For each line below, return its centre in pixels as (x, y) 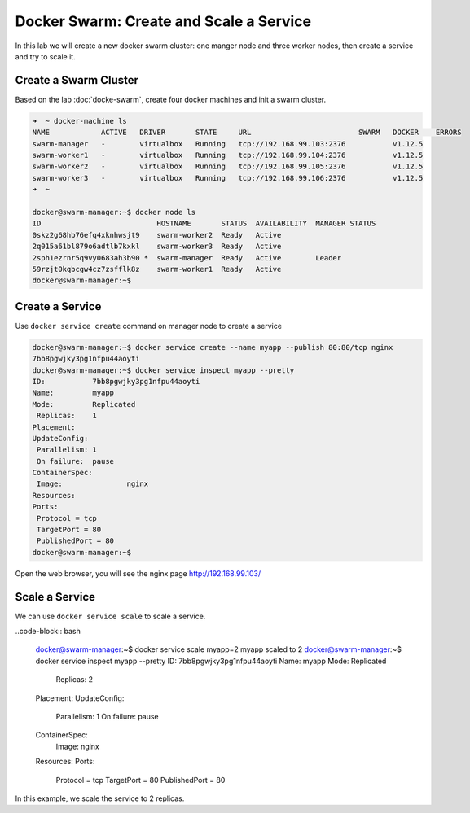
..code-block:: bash (48, 632)
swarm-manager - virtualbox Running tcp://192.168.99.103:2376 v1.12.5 (228, 144)
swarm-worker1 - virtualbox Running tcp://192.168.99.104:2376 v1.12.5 (228, 155)
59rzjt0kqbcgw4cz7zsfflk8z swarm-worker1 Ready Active (157, 269)
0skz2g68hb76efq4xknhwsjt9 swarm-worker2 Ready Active (157, 235)
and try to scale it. (46, 56)
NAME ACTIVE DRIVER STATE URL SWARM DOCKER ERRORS (247, 133)
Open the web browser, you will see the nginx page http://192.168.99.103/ (138, 573)
